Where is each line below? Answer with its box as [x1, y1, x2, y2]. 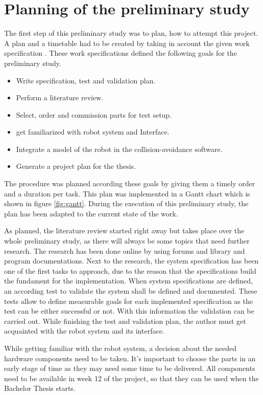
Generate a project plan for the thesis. [16, 161, 136, 171]
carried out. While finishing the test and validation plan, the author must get [4, 315, 246, 326]
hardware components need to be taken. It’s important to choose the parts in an [4, 353, 256, 363]
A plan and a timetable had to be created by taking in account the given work [4, 37, 250, 48]
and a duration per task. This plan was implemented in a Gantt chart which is [4, 188, 250, 199]
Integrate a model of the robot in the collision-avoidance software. [16, 143, 223, 154]
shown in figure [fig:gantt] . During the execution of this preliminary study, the [4, 198, 249, 209]
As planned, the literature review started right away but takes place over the [4, 225, 245, 236]
